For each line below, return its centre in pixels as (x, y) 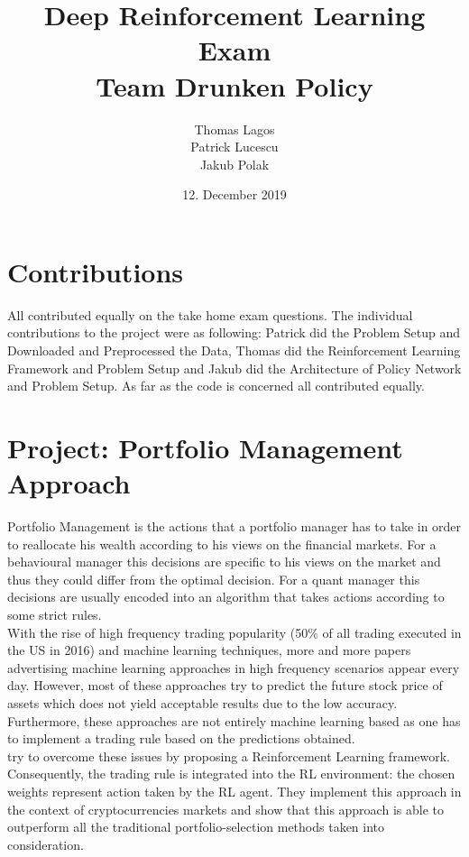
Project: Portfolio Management (205, 447)
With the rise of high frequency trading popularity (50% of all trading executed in (234, 632)
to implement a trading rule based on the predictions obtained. (181, 738)
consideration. (46, 844)
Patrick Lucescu (234, 147)
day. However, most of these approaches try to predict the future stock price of (225, 685)
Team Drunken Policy (234, 85)
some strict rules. (55, 615)
